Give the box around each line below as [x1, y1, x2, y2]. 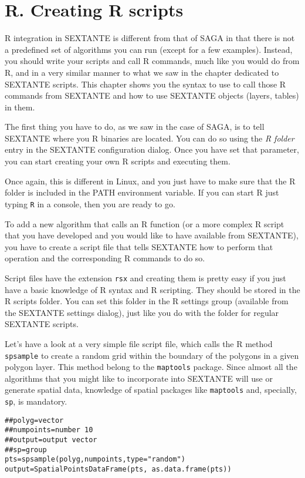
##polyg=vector [5, 416, 64, 425]
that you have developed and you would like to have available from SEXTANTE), [5, 229, 299, 241]
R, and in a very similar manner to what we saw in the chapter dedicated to [5, 66, 279, 78]
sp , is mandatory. [5, 395, 67, 408]
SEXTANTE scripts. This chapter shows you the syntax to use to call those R [5, 78, 286, 90]
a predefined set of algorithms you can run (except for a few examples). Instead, [5, 43, 293, 55]
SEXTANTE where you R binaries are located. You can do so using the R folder [5, 132, 294, 144]
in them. [5, 100, 35, 113]
